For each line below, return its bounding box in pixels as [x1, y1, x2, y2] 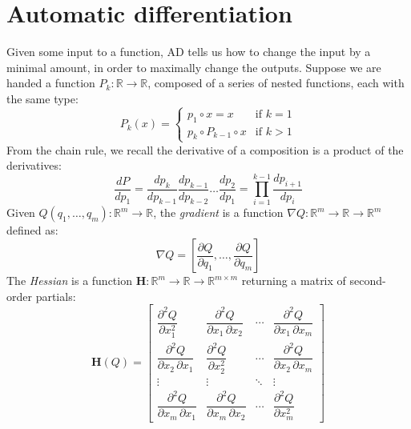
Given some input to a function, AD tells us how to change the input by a [6, 43, 371, 60]
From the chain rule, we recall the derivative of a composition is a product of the [6, 141, 404, 158]
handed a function [6, 74, 95, 91]
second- [349, 272, 386, 288]
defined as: [6, 222, 58, 239]
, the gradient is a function [153, 204, 284, 221]
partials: [35, 287, 76, 304]
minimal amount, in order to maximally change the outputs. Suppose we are [6, 58, 381, 75]
